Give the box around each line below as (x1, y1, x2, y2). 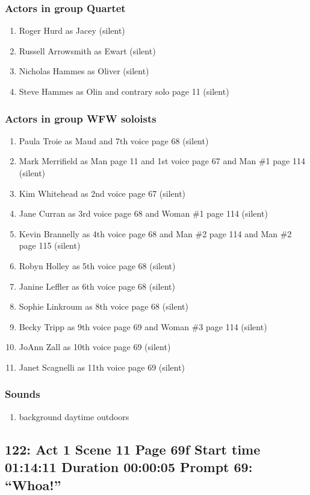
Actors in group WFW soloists (5, 110, 157, 126)
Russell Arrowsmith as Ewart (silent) (19, 44, 156, 57)
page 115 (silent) (19, 239, 81, 252)
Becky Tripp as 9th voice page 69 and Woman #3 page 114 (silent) (19, 320, 267, 333)
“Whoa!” (5, 475, 61, 494)
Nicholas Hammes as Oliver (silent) (19, 65, 149, 77)
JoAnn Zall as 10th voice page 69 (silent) (19, 340, 171, 353)
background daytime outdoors (19, 410, 129, 423)
